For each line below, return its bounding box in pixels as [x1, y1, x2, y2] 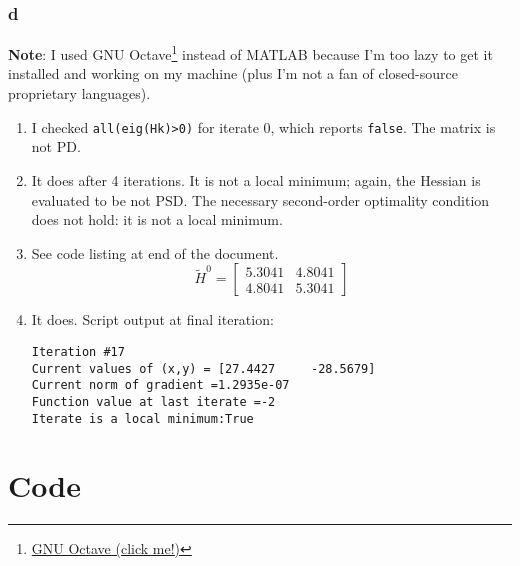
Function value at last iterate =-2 [31, 394, 276, 409]
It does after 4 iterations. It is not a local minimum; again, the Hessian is [31, 169, 481, 190]
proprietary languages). [8, 83, 151, 104]
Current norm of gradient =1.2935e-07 [31, 378, 290, 393]
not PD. [31, 136, 81, 157]
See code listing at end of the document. [31, 242, 279, 263]
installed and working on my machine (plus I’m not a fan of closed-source [8, 63, 458, 84]
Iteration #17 [31, 344, 125, 359]
